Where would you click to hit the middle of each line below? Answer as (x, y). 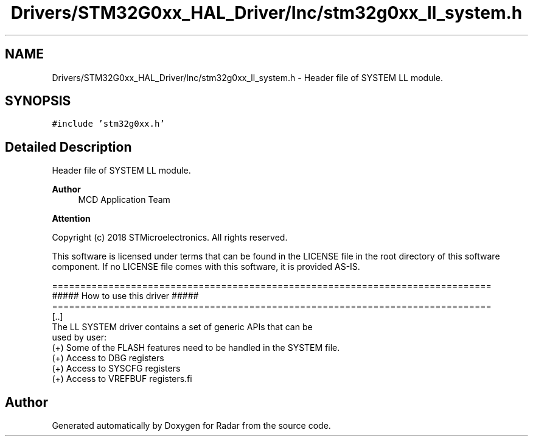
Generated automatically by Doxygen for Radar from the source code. (191, 426)
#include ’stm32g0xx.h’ (108, 124)
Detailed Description (68, 147)
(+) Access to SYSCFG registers (116, 369)
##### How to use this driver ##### (125, 296)
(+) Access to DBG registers (108, 358)
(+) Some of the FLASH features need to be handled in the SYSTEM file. (196, 348)
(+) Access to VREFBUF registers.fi (122, 379)
